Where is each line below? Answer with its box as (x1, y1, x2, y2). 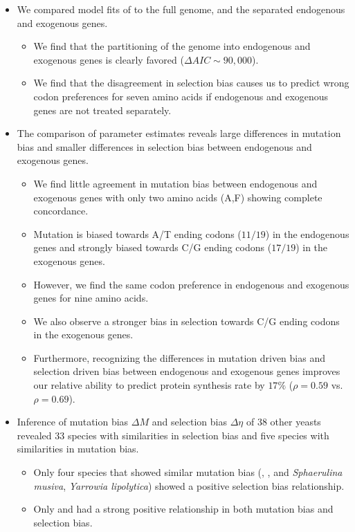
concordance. (33, 203, 89, 218)
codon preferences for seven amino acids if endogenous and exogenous (33, 89, 329, 103)
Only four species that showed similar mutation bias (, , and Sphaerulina (33, 465, 343, 479)
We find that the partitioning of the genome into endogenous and (33, 39, 311, 53)
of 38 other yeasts (246, 414, 321, 429)
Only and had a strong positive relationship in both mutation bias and (33, 502, 334, 516)
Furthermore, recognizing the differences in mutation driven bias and (33, 350, 325, 365)
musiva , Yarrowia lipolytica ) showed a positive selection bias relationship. (33, 478, 345, 493)
